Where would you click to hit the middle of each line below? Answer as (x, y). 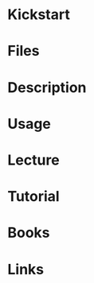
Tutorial (34, 197)
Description (47, 87)
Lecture (34, 160)
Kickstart (39, 15)
